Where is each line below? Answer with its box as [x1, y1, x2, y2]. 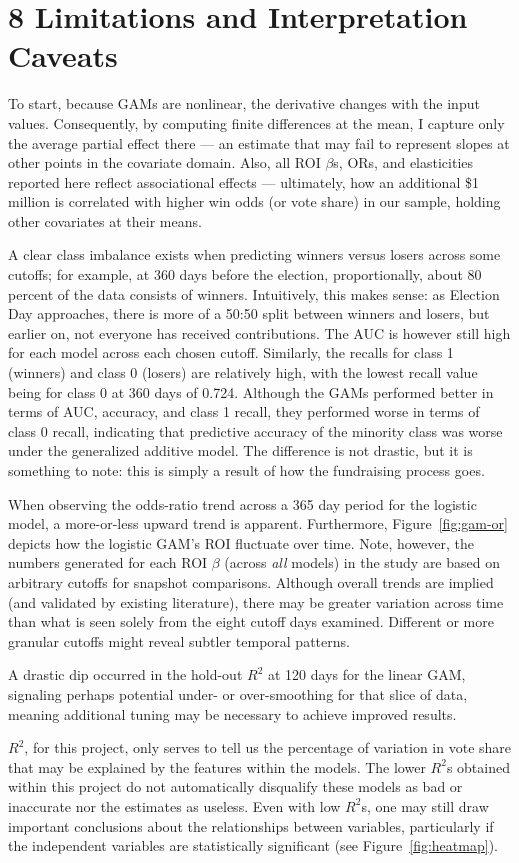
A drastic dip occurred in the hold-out [8, 664, 243, 685]
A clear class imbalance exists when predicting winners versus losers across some [8, 244, 501, 265]
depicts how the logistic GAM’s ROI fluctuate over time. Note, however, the [8, 532, 475, 553]
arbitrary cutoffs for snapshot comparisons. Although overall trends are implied [8, 571, 494, 592]
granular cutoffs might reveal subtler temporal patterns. [8, 630, 350, 651]
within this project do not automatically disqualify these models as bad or [8, 776, 463, 797]
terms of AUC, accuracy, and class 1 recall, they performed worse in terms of [8, 401, 480, 422]
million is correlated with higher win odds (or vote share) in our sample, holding [8, 191, 501, 212]
